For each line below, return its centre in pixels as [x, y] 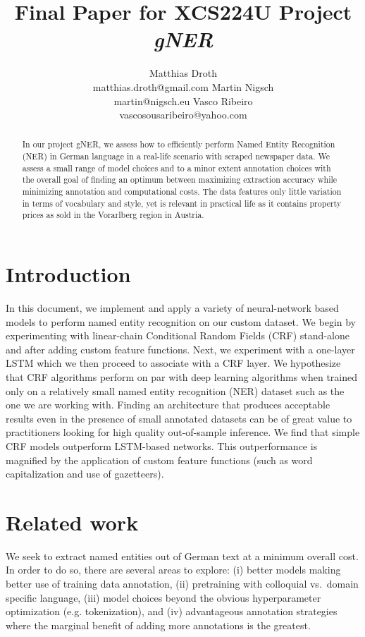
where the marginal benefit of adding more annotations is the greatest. [158, 625]
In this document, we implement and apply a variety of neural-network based [172, 308]
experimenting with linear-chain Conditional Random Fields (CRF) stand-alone [178, 335]
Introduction [68, 274]
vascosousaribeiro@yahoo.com [183, 115]
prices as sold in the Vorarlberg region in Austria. [113, 215]
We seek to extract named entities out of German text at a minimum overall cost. [182, 556]
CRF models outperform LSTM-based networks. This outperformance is [162, 445]
